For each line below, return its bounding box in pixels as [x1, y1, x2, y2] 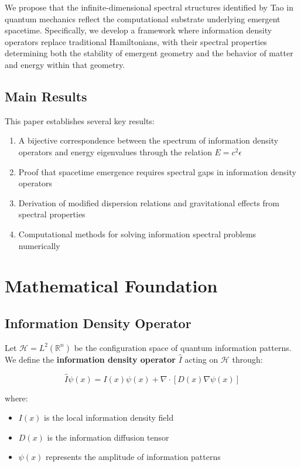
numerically [18, 239, 60, 251]
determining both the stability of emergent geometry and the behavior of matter [5, 47, 293, 59]
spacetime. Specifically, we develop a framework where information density [5, 24, 272, 36]
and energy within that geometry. [5, 58, 125, 70]
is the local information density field [44, 411, 174, 424]
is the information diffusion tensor [47, 431, 169, 443]
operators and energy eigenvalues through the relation [18, 145, 212, 158]
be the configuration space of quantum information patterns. [74, 341, 292, 353]
